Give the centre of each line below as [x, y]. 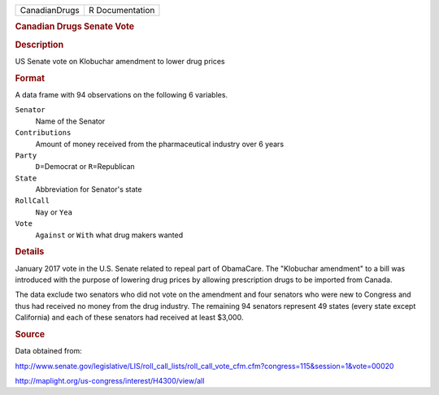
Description [39, 45]
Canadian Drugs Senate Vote [74, 27]
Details [30, 252]
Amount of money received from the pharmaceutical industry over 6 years [160, 144]
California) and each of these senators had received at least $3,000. [129, 318]
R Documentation [122, 10]
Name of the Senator [70, 121]
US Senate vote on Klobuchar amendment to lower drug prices [120, 61]
